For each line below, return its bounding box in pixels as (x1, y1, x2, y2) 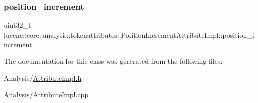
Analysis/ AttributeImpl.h (4, 72, 82, 83)
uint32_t (4, 20, 31, 30)
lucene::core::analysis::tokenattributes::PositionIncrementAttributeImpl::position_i (4, 29, 254, 40)
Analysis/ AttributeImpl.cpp (4, 89, 89, 100)
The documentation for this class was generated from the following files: (4, 56, 223, 66)
